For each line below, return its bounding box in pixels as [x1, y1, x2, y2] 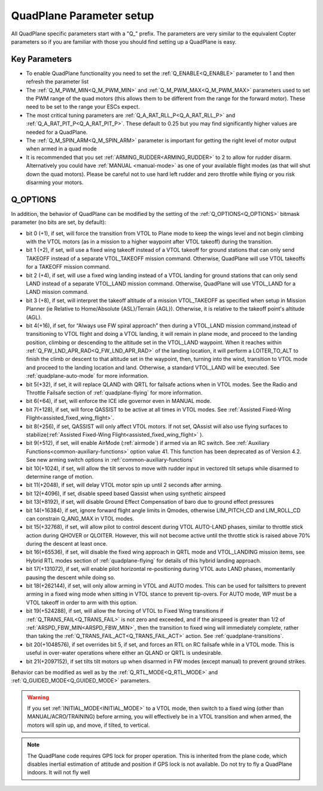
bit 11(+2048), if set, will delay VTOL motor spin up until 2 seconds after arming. [26, 482, 223, 489]
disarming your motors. [26, 179, 84, 186]
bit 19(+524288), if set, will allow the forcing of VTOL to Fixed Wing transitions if [26, 607, 224, 615]
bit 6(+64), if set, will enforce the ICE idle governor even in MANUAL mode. [26, 398, 212, 405]
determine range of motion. [26, 473, 94, 480]
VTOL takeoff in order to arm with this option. [26, 598, 138, 606]
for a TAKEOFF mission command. [26, 263, 111, 270]
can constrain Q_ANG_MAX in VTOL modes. [26, 515, 135, 522]
